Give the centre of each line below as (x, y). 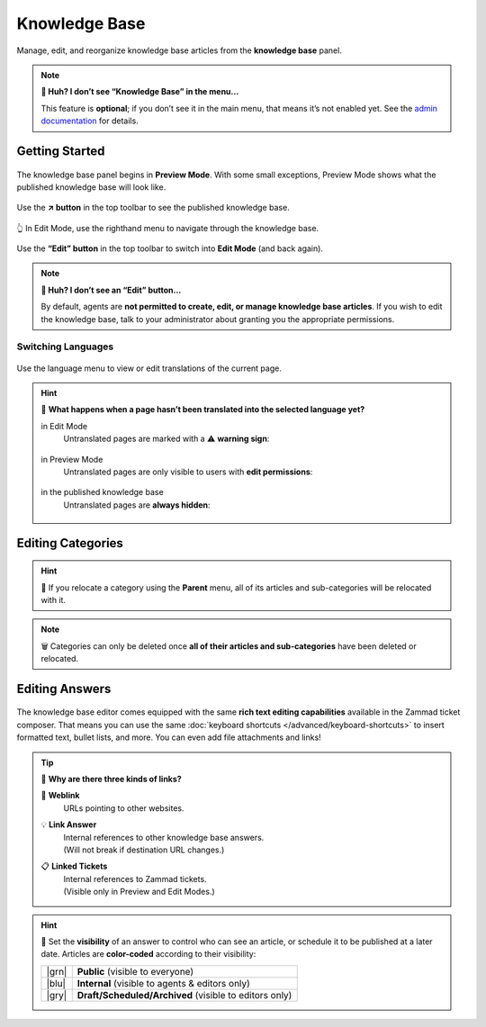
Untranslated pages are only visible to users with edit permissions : (188, 472)
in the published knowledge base (102, 492)
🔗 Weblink (60, 796)
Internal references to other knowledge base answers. (164, 837)
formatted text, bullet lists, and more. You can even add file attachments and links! (169, 737)
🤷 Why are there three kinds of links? (111, 779)
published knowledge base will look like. (91, 187)
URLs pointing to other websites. (124, 808)
